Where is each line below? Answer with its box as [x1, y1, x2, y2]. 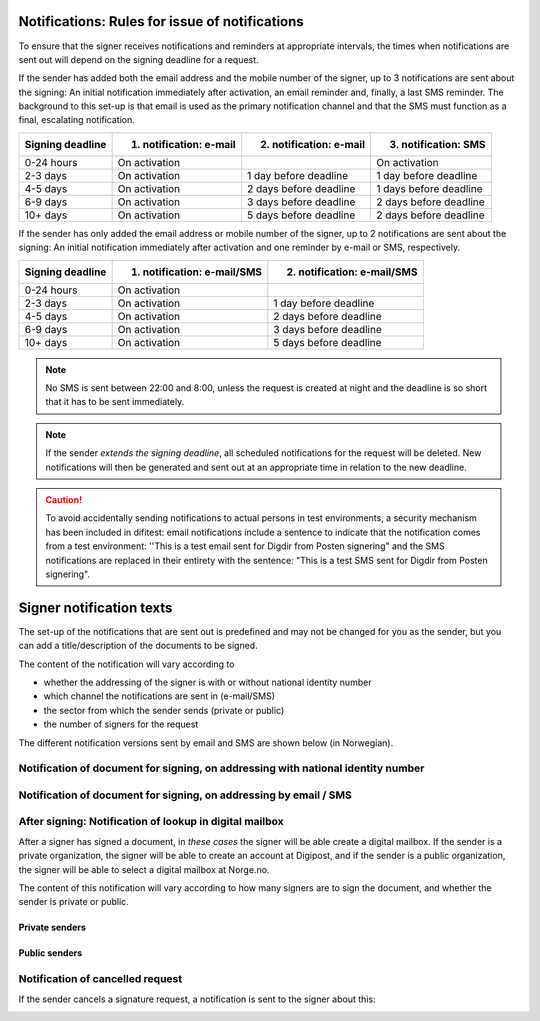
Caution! [45, 493, 83, 505]
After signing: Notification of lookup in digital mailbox [18, 815, 284, 829]
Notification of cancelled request [18, 972, 183, 986]
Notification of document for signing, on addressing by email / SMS [18, 788, 352, 802]
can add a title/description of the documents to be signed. [18, 640, 259, 652]
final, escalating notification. [18, 114, 135, 126]
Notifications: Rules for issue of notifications [18, 13, 304, 30]
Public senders [18, 947, 83, 959]
